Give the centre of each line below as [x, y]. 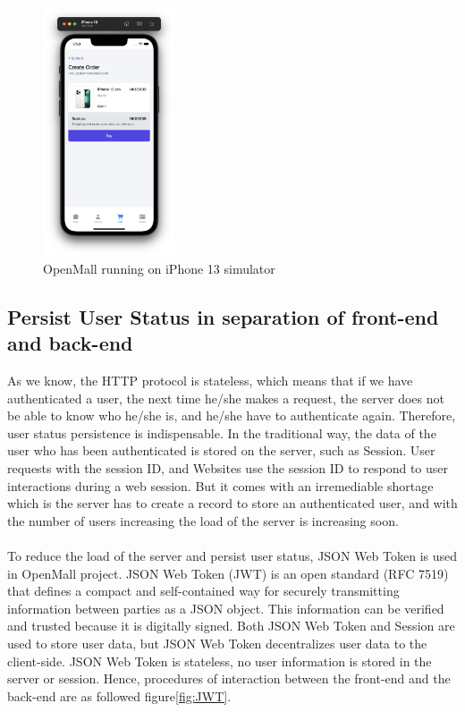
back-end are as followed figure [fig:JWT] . [119, 695]
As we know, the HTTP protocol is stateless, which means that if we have [210, 381]
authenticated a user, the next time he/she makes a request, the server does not [226, 398]
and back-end [70, 343]
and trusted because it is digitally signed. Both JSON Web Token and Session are [231, 626]
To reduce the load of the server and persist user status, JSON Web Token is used [232, 556]
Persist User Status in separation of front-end [223, 316]
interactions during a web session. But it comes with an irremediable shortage [220, 485]
